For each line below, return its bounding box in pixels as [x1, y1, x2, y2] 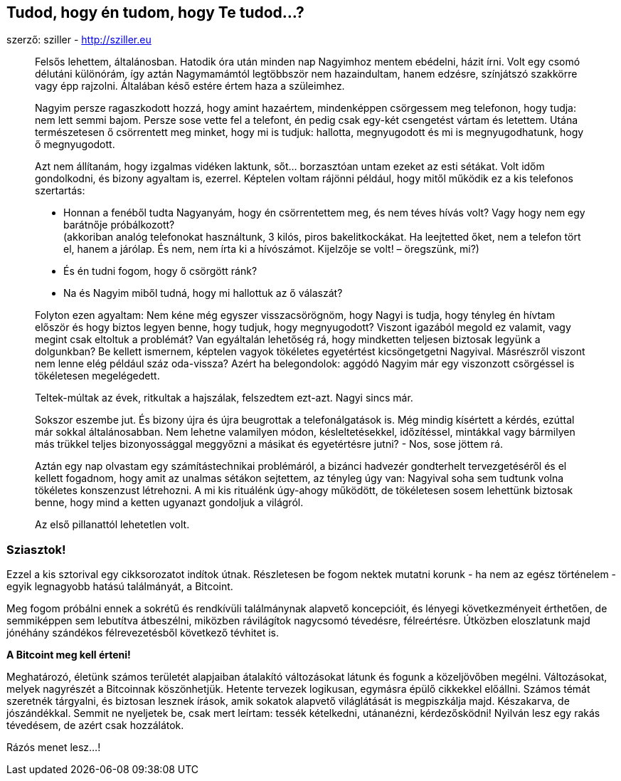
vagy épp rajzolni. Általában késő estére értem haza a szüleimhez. [35, 80, 345, 93]
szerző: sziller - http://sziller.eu [6, 33, 152, 46]
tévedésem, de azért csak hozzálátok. [6, 719, 184, 732]
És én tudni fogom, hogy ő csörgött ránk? [63, 265, 258, 278]
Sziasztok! [6, 542, 66, 557]
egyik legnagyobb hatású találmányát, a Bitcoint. [6, 580, 233, 593]
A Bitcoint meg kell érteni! [6, 649, 131, 661]
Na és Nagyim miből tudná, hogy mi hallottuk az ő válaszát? [63, 287, 343, 300]
